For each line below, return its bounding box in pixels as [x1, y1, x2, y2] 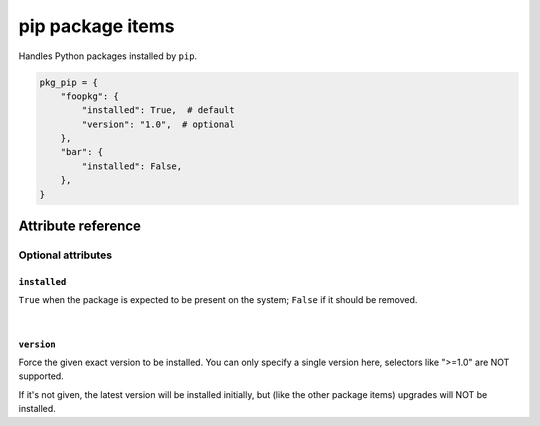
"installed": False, [81, 160, 183, 172]
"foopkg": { [60, 90, 120, 102]
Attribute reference [18, 218, 142, 235]
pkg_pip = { [39, 76, 99, 88]
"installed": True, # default [81, 105, 235, 116]
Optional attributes [18, 248, 113, 262]
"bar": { [60, 146, 104, 158]
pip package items [18, 15, 175, 37]
